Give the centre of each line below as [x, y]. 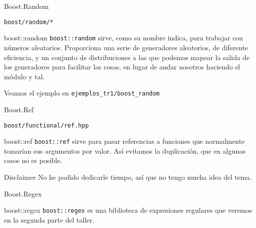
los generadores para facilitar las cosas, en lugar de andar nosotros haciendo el [122, 67]
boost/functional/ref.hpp [46, 125]
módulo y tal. [24, 76]
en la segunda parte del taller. [49, 219]
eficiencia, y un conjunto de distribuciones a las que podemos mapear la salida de [127, 57]
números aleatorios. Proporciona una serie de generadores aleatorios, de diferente [126, 47]
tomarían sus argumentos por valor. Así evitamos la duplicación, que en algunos [125, 150]
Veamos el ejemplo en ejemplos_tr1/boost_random [82, 93]
